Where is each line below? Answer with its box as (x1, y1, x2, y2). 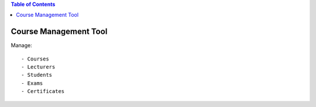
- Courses (21, 55, 49, 62)
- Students (21, 72, 53, 79)
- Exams (21, 80, 43, 87)
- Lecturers (21, 64, 56, 70)
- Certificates (21, 88, 65, 95)
